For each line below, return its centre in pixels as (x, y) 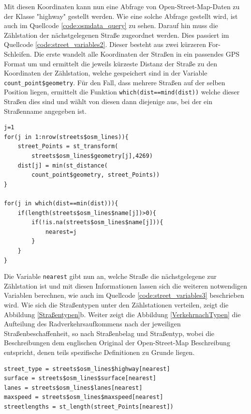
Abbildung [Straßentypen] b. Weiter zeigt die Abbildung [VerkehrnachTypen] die (122, 314)
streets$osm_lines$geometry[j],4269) (92, 156)
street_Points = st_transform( (68, 146)
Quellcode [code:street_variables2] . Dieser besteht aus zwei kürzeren (105, 44)
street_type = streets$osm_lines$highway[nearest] (87, 369)
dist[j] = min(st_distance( (63, 165)
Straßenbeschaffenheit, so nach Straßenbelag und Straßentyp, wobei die (109, 333)
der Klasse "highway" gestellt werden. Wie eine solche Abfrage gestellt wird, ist (121, 16)
